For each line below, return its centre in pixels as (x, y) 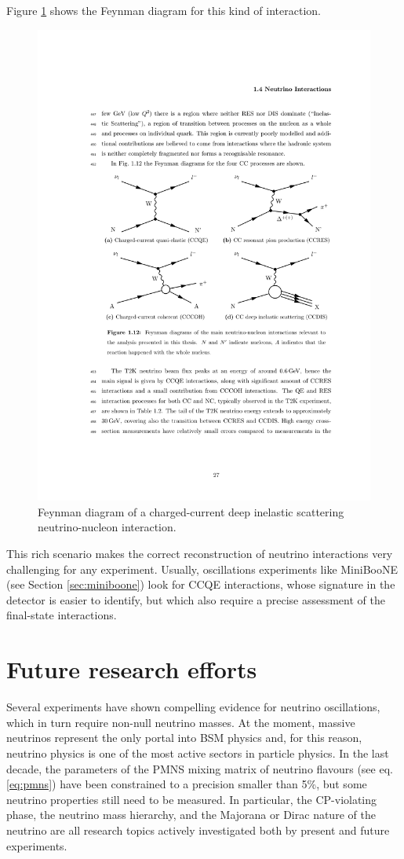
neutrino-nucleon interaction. (107, 527)
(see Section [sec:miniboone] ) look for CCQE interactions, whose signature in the (201, 584)
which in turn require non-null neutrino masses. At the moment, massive (181, 722)
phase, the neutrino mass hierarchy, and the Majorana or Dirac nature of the (191, 815)
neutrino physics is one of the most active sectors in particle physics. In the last (198, 753)
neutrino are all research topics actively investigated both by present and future (198, 830)
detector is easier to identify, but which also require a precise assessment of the (196, 599)
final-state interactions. (62, 615)
